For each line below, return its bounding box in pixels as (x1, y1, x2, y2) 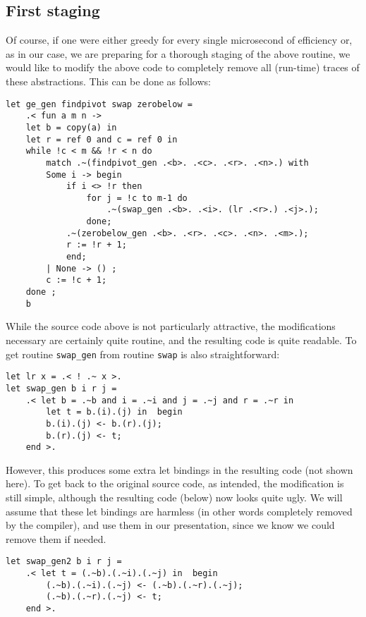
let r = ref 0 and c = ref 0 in (25, 134, 178, 145)
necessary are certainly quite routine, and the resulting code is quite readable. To (6, 332, 357, 347)
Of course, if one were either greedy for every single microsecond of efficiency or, (6, 32, 353, 47)
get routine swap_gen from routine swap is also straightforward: (6, 346, 280, 361)
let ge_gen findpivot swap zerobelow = (6, 99, 193, 109)
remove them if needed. (6, 531, 106, 546)
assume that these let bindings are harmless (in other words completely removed (6, 503, 353, 518)
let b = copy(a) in (25, 122, 117, 133)
